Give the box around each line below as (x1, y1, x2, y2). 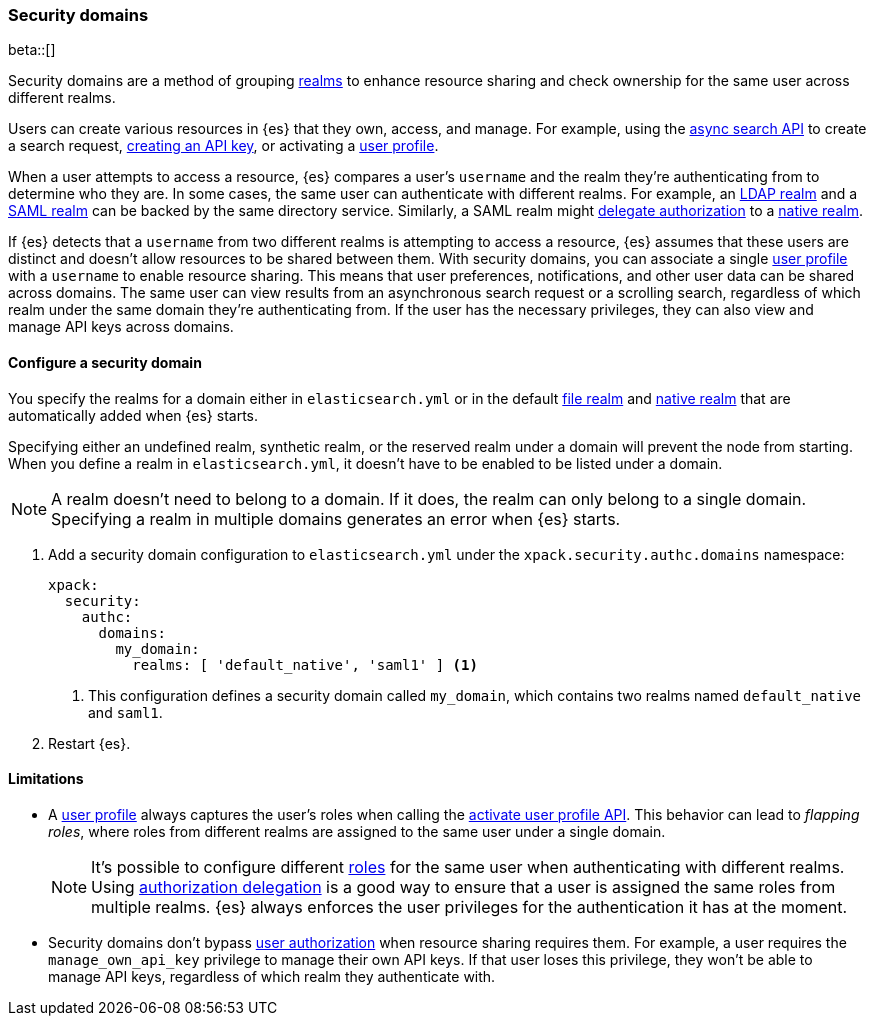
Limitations (8, 770, 84, 788)
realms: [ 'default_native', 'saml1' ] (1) (132, 656, 478, 673)
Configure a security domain (8, 353, 202, 371)
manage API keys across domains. (8, 318, 234, 336)
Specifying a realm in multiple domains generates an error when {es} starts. (51, 508, 621, 529)
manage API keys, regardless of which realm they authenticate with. (48, 967, 496, 985)
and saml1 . (88, 703, 163, 721)
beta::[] (8, 41, 56, 59)
